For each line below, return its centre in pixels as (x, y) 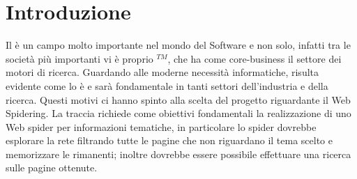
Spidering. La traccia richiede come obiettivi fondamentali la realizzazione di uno (178, 113)
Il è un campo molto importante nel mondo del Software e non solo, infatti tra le (178, 45)
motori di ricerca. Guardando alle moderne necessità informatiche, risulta (162, 72)
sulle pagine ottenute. (52, 168)
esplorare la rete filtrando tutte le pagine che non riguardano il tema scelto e (169, 140)
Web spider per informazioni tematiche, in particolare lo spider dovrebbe (161, 126)
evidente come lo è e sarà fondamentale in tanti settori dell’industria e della (167, 85)
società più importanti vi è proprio (79, 58)
